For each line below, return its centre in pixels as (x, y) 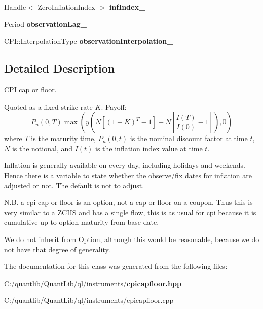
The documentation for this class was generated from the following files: (116, 266)
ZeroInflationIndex (66, 7)
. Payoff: (114, 106)
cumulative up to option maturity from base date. (82, 222)
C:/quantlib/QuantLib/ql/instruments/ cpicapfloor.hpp (93, 283)
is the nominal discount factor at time (189, 138)
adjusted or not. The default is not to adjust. (74, 185)
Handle (15, 7)
